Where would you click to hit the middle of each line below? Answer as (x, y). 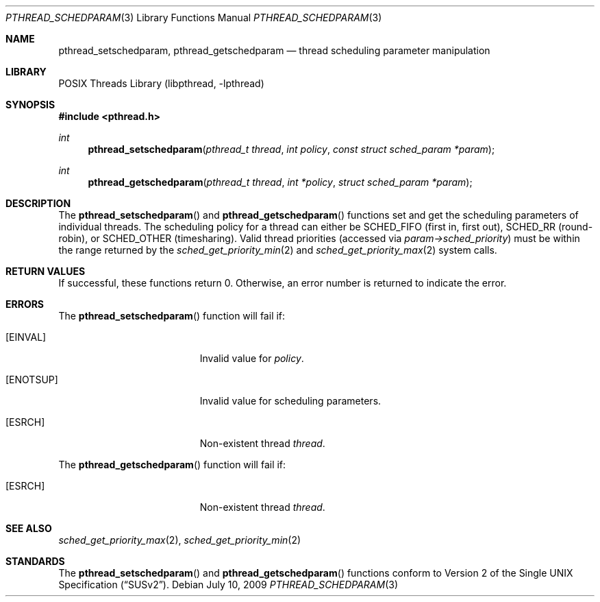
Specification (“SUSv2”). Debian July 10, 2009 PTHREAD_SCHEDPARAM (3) (228, 585)
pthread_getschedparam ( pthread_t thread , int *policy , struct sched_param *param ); (280, 182)
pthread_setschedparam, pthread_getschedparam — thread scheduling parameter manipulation (274, 50)
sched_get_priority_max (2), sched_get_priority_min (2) (180, 540)
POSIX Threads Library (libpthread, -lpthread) (161, 83)
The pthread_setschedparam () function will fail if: (172, 316)
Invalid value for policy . (252, 358)
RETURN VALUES (46, 271)
